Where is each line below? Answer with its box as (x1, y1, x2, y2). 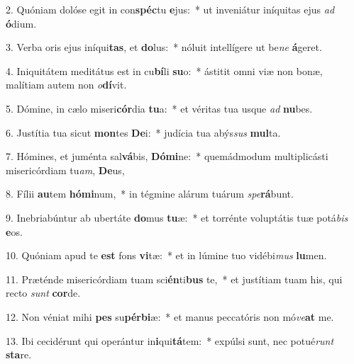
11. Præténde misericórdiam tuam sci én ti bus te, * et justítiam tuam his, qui (6, 271, 343, 286)
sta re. (6, 347, 32, 362)
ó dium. (6, 16, 37, 30)
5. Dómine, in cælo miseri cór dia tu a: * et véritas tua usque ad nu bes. (6, 101, 313, 115)
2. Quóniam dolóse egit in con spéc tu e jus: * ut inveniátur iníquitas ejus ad (6, 2, 335, 16)
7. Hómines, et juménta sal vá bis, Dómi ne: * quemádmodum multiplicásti (6, 149, 328, 164)
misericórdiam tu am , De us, (6, 162, 125, 177)
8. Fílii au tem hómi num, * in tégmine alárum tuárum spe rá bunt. (6, 186, 294, 201)
